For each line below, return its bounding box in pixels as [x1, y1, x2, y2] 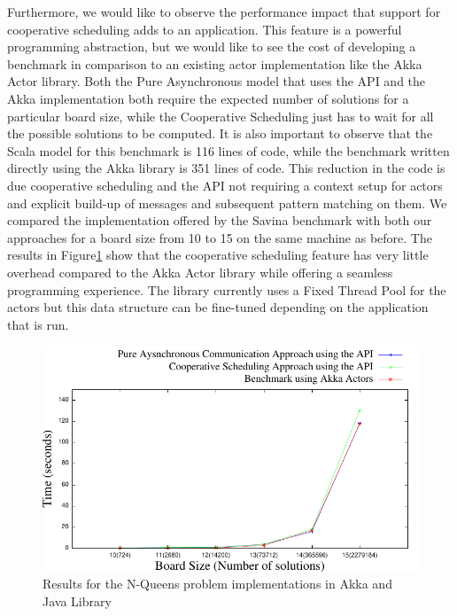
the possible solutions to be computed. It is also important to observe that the [7, 124, 433, 143]
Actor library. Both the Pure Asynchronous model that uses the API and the [7, 72, 426, 90]
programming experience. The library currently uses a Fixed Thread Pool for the [7, 280, 446, 299]
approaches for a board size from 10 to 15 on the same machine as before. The [7, 228, 432, 246]
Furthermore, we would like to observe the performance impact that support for [7, 3, 441, 20]
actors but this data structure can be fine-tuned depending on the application [7, 298, 429, 316]
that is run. [7, 315, 69, 333]
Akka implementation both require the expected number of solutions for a [7, 89, 409, 107]
